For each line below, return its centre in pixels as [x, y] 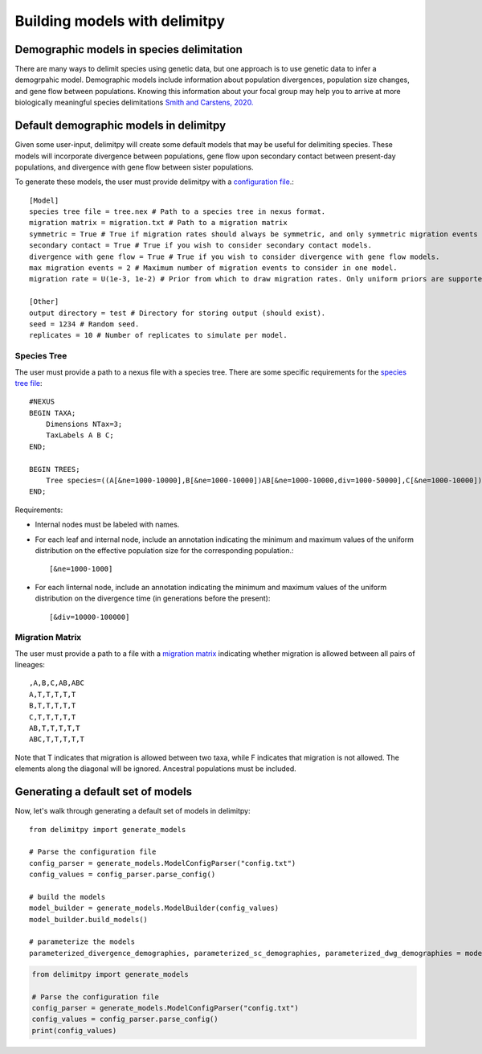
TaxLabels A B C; [80, 435]
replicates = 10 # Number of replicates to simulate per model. [159, 335]
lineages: [30, 665]
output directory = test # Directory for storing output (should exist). [178, 313]
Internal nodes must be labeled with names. [107, 525]
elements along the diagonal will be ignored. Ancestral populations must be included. [155, 769]
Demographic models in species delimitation [129, 49]
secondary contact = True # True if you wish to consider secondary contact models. [201, 246]
